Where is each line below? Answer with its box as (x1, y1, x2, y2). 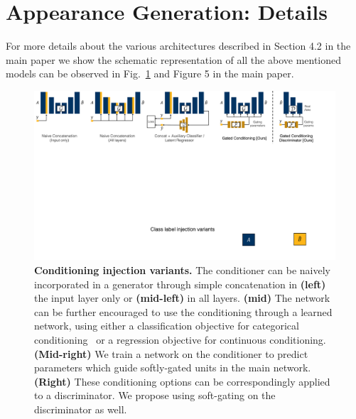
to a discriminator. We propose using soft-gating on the (34, 388, 276, 403)
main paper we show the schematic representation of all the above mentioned (6, 52, 342, 67)
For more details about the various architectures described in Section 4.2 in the (6, 38, 351, 53)
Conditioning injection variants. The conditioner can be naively (34, 263, 330, 277)
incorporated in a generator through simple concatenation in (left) (34, 276, 326, 291)
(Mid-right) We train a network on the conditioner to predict (34, 346, 308, 361)
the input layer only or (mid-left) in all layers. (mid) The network (34, 290, 330, 305)
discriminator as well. (34, 401, 127, 416)
